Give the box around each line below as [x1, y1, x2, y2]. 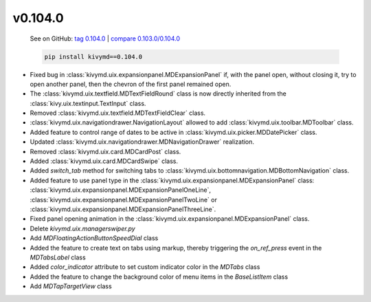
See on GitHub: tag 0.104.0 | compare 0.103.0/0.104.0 [30, 34, 180, 43]
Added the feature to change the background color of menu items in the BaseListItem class [30, 272, 289, 281]
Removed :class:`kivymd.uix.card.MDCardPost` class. [30, 147, 181, 155]
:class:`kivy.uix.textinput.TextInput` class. [30, 99, 146, 107]
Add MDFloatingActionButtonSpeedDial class [30, 234, 159, 242]
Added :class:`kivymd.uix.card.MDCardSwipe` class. [30, 157, 179, 165]
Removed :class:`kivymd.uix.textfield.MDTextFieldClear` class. [30, 109, 206, 117]
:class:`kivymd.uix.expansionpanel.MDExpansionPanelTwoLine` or [30, 195, 218, 204]
